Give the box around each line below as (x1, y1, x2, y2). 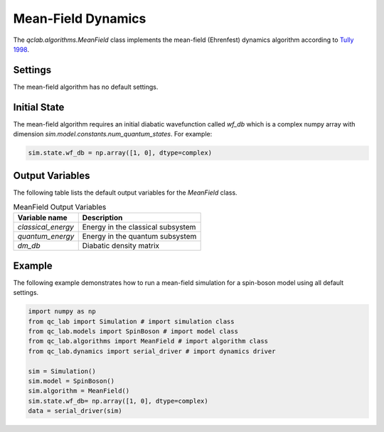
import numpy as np (28, 308, 96, 315)
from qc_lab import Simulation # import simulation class (28, 317, 235, 325)
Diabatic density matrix (82, 241, 160, 251)
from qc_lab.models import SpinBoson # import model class (28, 328, 238, 335)
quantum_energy (17, 232, 75, 242)
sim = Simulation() (28, 367, 96, 375)
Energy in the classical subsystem (82, 222, 196, 232)
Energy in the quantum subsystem (82, 232, 197, 242)
